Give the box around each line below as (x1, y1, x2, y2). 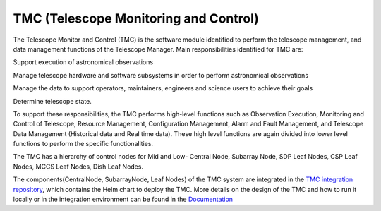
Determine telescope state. (13, 97, 92, 105)
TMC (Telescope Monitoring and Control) (13, 11, 259, 26)
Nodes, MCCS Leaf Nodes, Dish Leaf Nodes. (13, 162, 144, 171)
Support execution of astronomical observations (13, 58, 154, 66)
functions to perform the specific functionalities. (13, 140, 154, 148)
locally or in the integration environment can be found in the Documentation (13, 195, 233, 204)
